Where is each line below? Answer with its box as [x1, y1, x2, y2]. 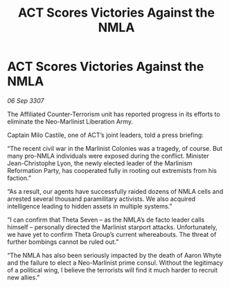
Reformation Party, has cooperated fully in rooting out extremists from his [7, 166, 217, 174]
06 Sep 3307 [7, 96, 44, 105]
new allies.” [7, 273, 40, 281]
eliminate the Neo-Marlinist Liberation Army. [7, 117, 134, 126]
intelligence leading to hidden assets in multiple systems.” [7, 202, 172, 210]
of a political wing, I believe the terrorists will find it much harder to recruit [7, 265, 218, 274]
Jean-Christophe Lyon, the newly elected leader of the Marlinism [7, 158, 193, 167]
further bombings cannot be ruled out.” [7, 238, 119, 246]
